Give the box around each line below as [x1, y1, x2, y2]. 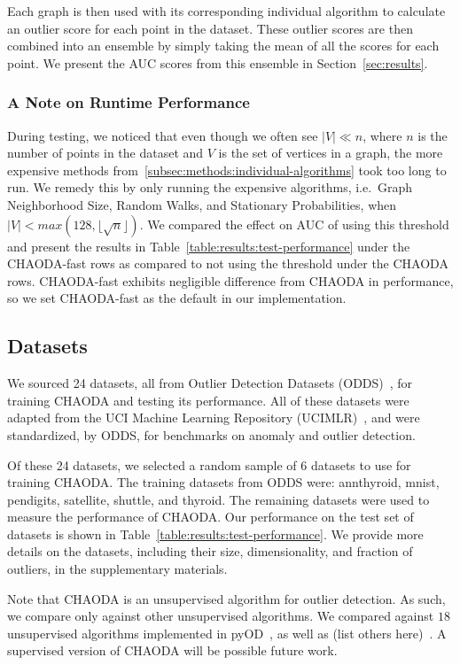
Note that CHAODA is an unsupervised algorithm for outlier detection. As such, [7, 589, 446, 607]
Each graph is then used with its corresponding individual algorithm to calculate [7, 2, 446, 19]
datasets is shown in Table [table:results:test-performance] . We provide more [7, 524, 424, 543]
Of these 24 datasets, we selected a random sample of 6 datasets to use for [7, 455, 411, 474]
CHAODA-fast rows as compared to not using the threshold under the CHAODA [7, 254, 448, 273]
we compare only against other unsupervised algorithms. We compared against [7, 607, 434, 625]
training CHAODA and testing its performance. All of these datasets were [7, 390, 409, 409]
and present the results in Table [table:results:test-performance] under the [7, 236, 410, 255]
